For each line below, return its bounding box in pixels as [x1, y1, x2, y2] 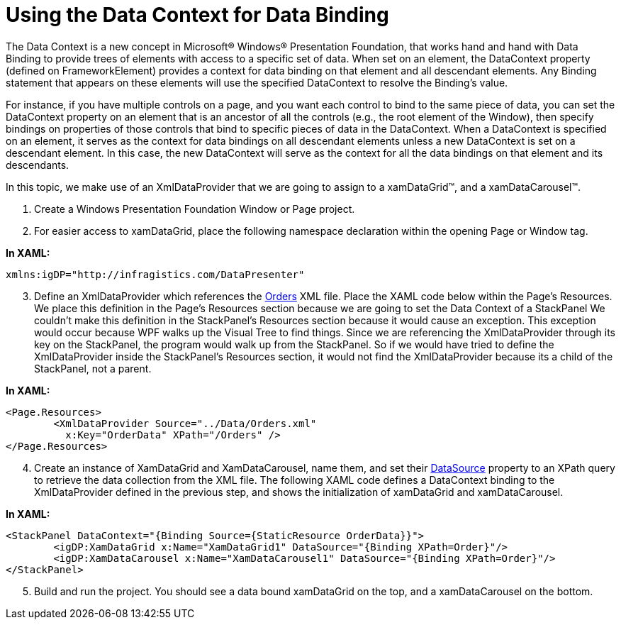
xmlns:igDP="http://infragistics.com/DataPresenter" [6, 268, 305, 280]
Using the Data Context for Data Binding [6, 3, 389, 27]
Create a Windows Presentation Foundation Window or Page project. [34, 202, 355, 215]
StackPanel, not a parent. [34, 362, 152, 375]
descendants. [6, 158, 69, 171]
